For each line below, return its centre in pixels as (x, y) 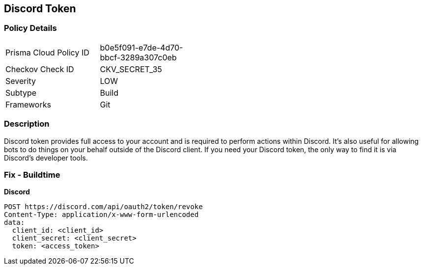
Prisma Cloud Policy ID (47, 52)
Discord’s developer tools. (46, 158)
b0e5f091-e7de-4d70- (141, 47)
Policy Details (30, 28)
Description (27, 124)
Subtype (21, 93)
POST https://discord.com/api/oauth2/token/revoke (103, 207)
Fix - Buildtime (32, 175)
